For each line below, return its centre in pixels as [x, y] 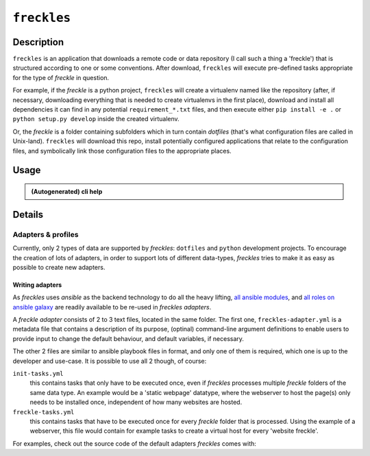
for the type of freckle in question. [61, 77]
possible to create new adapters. [59, 267]
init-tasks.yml [38, 374]
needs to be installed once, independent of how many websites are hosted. [136, 402]
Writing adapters [37, 285]
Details [28, 215]
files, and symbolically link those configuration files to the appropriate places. [122, 151]
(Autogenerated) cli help [67, 191]
